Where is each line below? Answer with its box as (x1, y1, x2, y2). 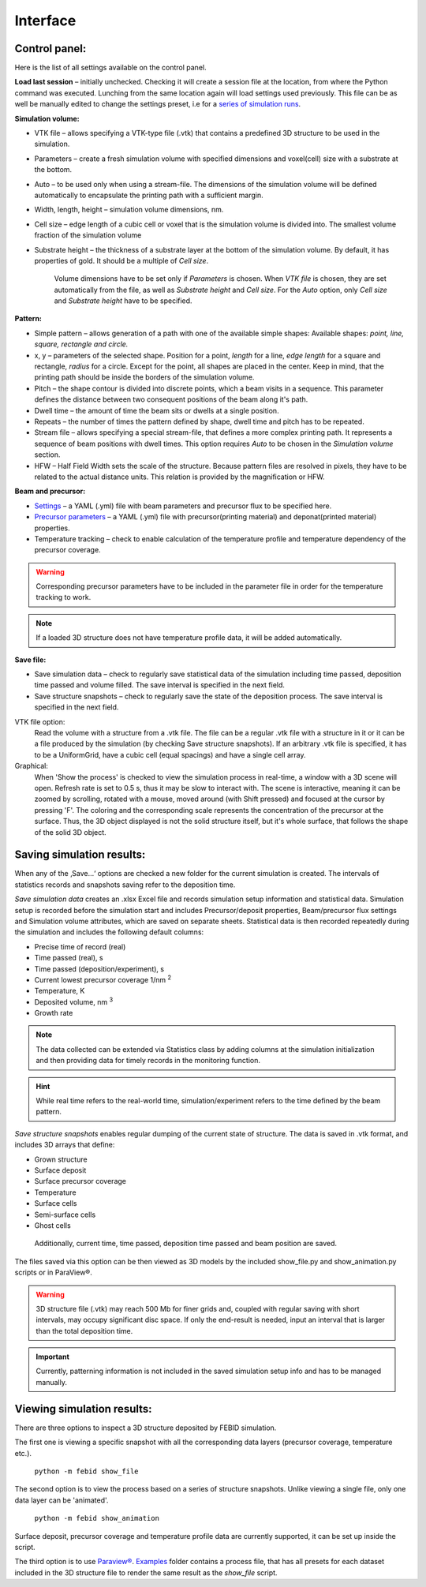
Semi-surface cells (34, 1210, 96, 1219)
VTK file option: (14, 717, 65, 726)
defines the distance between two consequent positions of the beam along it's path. (34, 395, 308, 404)
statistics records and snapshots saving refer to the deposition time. (14, 880, 236, 889)
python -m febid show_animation (34, 1514, 159, 1523)
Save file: (14, 655, 47, 664)
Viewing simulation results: (14, 1402, 153, 1416)
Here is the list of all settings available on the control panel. (14, 63, 207, 73)
